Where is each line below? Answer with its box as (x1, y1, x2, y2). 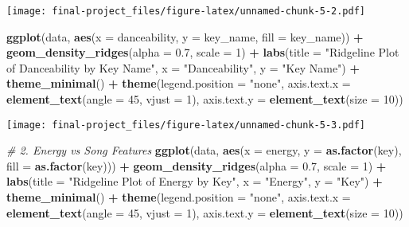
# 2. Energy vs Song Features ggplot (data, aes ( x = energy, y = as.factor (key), (6, 142, 402, 159)
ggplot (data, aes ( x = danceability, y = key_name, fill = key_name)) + (6, 28, 364, 45)
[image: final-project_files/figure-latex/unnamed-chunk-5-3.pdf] (6, 119, 366, 131)
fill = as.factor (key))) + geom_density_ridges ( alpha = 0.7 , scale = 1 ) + (6, 157, 387, 174)
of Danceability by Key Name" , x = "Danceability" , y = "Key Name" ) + (6, 59, 360, 76)
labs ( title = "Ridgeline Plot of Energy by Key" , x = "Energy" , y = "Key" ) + (6, 173, 383, 190)
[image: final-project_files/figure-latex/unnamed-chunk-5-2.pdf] (6, 6, 366, 17)
